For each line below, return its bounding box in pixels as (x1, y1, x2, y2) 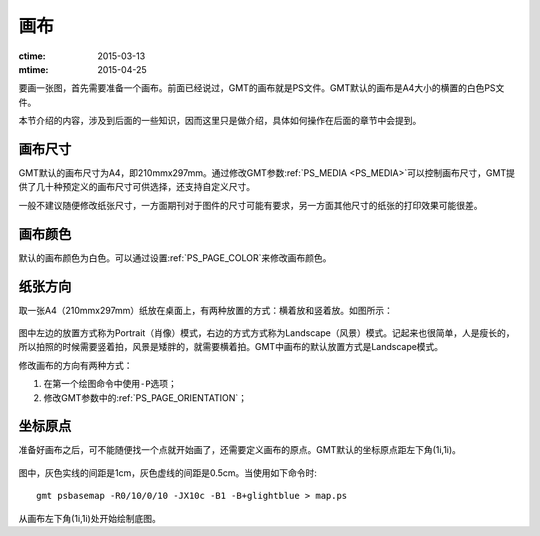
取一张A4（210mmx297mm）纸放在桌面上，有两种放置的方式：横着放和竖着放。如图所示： (18, 304, 394, 316)
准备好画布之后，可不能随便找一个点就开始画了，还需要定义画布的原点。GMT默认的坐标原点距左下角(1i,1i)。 (18, 444, 462, 456)
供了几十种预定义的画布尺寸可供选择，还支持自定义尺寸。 (18, 181, 255, 193)
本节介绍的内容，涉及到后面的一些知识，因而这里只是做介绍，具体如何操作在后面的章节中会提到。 (18, 115, 422, 127)
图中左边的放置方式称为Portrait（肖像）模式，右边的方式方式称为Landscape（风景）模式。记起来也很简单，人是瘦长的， (18, 327, 515, 339)
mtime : (18, 63, 49, 75)
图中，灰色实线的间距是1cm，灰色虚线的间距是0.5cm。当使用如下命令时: (18, 466, 317, 479)
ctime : (18, 50, 46, 62)
